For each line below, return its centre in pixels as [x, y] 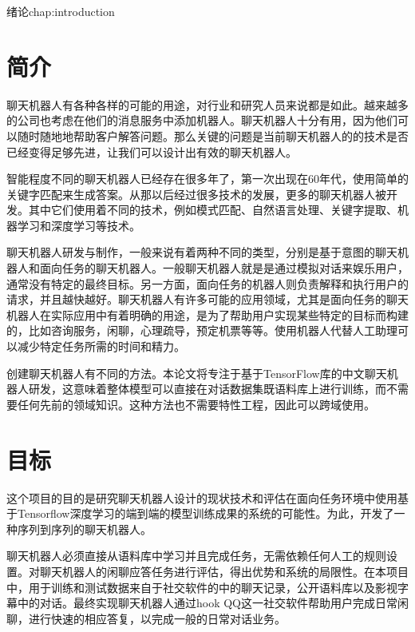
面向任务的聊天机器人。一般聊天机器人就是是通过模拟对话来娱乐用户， [224, 268]
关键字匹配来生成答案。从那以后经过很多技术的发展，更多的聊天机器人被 [196, 194]
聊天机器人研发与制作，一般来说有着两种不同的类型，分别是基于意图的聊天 [202, 252]
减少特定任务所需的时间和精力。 [101, 346]
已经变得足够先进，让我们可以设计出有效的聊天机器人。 [152, 151]
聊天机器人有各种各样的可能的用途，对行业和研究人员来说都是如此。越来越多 [207, 104]
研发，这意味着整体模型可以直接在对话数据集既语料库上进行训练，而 [207, 389]
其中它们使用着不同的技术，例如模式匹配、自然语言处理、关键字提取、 [213, 210]
